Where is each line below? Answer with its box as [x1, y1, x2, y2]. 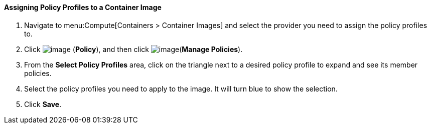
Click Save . [24, 99, 62, 108]
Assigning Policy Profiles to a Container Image [4, 3, 162, 11]
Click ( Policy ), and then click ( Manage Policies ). [24, 44, 243, 53]
